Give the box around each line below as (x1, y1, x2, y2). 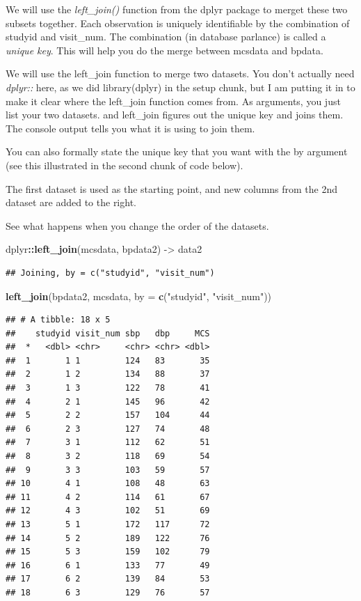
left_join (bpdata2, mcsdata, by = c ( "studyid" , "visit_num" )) (6, 288, 272, 303)
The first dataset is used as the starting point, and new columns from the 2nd (6, 181, 338, 196)
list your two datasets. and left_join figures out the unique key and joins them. (6, 107, 344, 122)
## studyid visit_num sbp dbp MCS (6, 328, 210, 338)
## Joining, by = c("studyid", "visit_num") (6, 267, 215, 278)
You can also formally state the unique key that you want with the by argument (6, 144, 348, 159)
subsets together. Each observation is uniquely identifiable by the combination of (6, 15, 350, 30)
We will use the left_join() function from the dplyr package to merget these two (6, 2, 348, 16)
